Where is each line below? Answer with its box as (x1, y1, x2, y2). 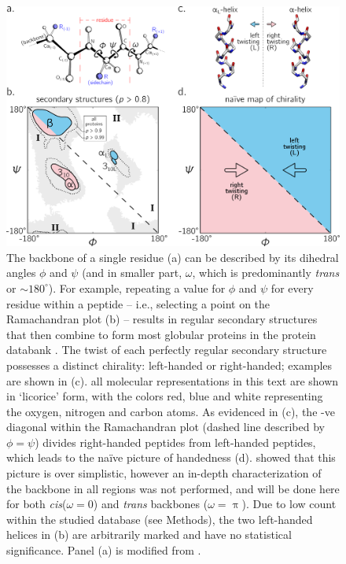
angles (6, 264, 36, 281)
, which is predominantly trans (192, 264, 340, 281)
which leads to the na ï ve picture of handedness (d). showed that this (6, 449, 336, 466)
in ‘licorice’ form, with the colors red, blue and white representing (6, 388, 323, 404)
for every (271, 279, 314, 296)
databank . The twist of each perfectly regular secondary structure (6, 341, 327, 358)
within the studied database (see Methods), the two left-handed (6, 511, 313, 527)
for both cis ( (6, 496, 67, 512)
